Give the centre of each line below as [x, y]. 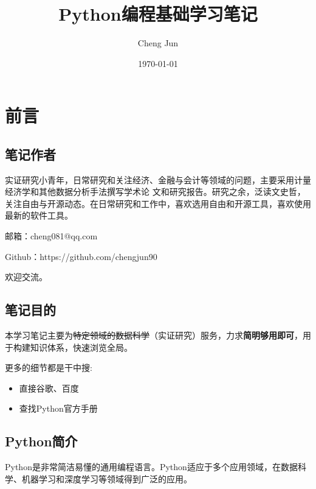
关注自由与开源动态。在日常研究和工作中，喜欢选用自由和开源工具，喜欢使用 [158, 203]
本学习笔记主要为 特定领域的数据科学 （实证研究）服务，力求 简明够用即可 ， [154, 335]
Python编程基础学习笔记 [158, 14]
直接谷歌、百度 [49, 388]
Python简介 [41, 441]
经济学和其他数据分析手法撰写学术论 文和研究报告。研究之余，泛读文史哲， [155, 192]
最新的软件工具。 [39, 215]
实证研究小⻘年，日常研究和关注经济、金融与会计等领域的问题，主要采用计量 [158, 179]
